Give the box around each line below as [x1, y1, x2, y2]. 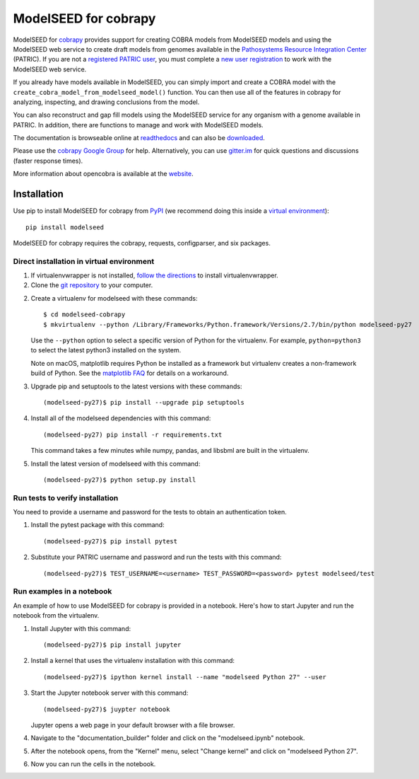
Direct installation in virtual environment [13, 256, 155, 266]
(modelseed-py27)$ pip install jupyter [43, 640, 182, 649]
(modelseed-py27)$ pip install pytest [43, 537, 178, 545]
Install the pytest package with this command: [30, 521, 165, 529]
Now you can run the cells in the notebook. [30, 760, 156, 768]
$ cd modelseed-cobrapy [43, 311, 126, 318]
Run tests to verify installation [13, 492, 119, 502]
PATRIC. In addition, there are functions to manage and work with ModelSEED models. [13, 120, 264, 129]
